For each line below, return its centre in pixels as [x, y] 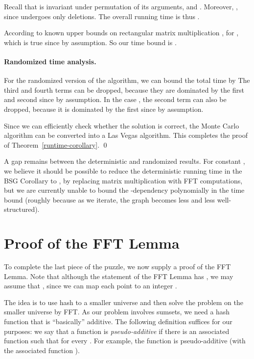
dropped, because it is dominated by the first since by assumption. [104, 109]
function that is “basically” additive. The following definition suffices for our [118, 321]
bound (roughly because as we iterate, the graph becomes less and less [110, 199]
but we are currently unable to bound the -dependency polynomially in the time [124, 190]
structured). [22, 209]
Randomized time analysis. [50, 61]
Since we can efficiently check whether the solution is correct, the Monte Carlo [122, 125]
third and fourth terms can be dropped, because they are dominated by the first [124, 90]
